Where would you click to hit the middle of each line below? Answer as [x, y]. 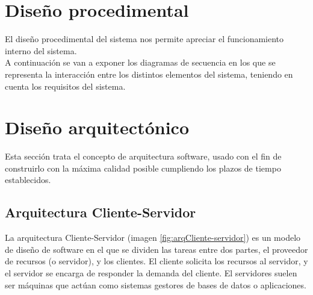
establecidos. [28, 180]
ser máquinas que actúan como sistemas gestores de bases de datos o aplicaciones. [156, 284]
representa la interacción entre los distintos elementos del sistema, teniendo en [149, 74]
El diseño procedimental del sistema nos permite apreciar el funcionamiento [144, 39]
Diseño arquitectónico [97, 127]
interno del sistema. [41, 50]
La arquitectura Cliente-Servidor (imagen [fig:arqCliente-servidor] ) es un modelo [153, 238]
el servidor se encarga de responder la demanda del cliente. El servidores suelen [151, 272]
